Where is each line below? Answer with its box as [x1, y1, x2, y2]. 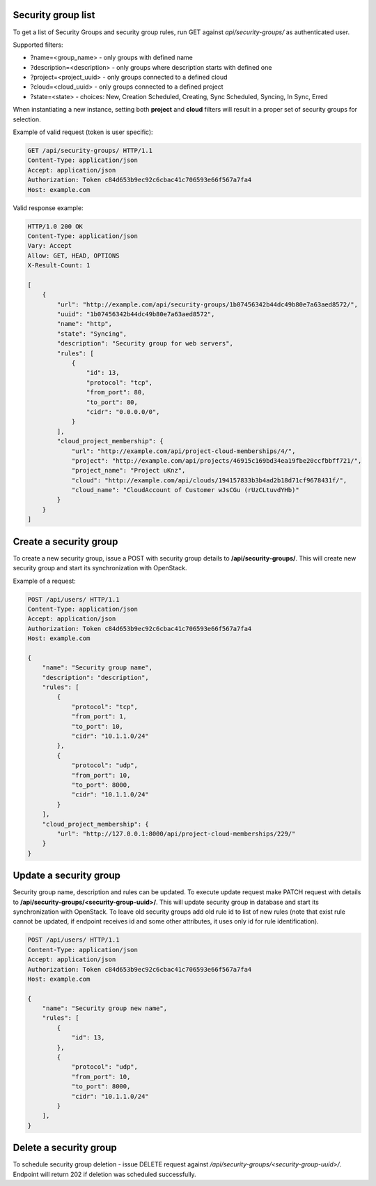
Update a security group [13, 870, 121, 882]
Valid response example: [13, 203, 84, 212]
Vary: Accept [27, 242, 72, 250]
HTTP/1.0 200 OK [27, 222, 84, 230]
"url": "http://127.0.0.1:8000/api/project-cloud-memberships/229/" [56, 829, 296, 838]
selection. [13, 115, 41, 124]
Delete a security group [13, 1142, 118, 1154]
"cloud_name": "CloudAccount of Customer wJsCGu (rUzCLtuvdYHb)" [71, 486, 299, 494]
